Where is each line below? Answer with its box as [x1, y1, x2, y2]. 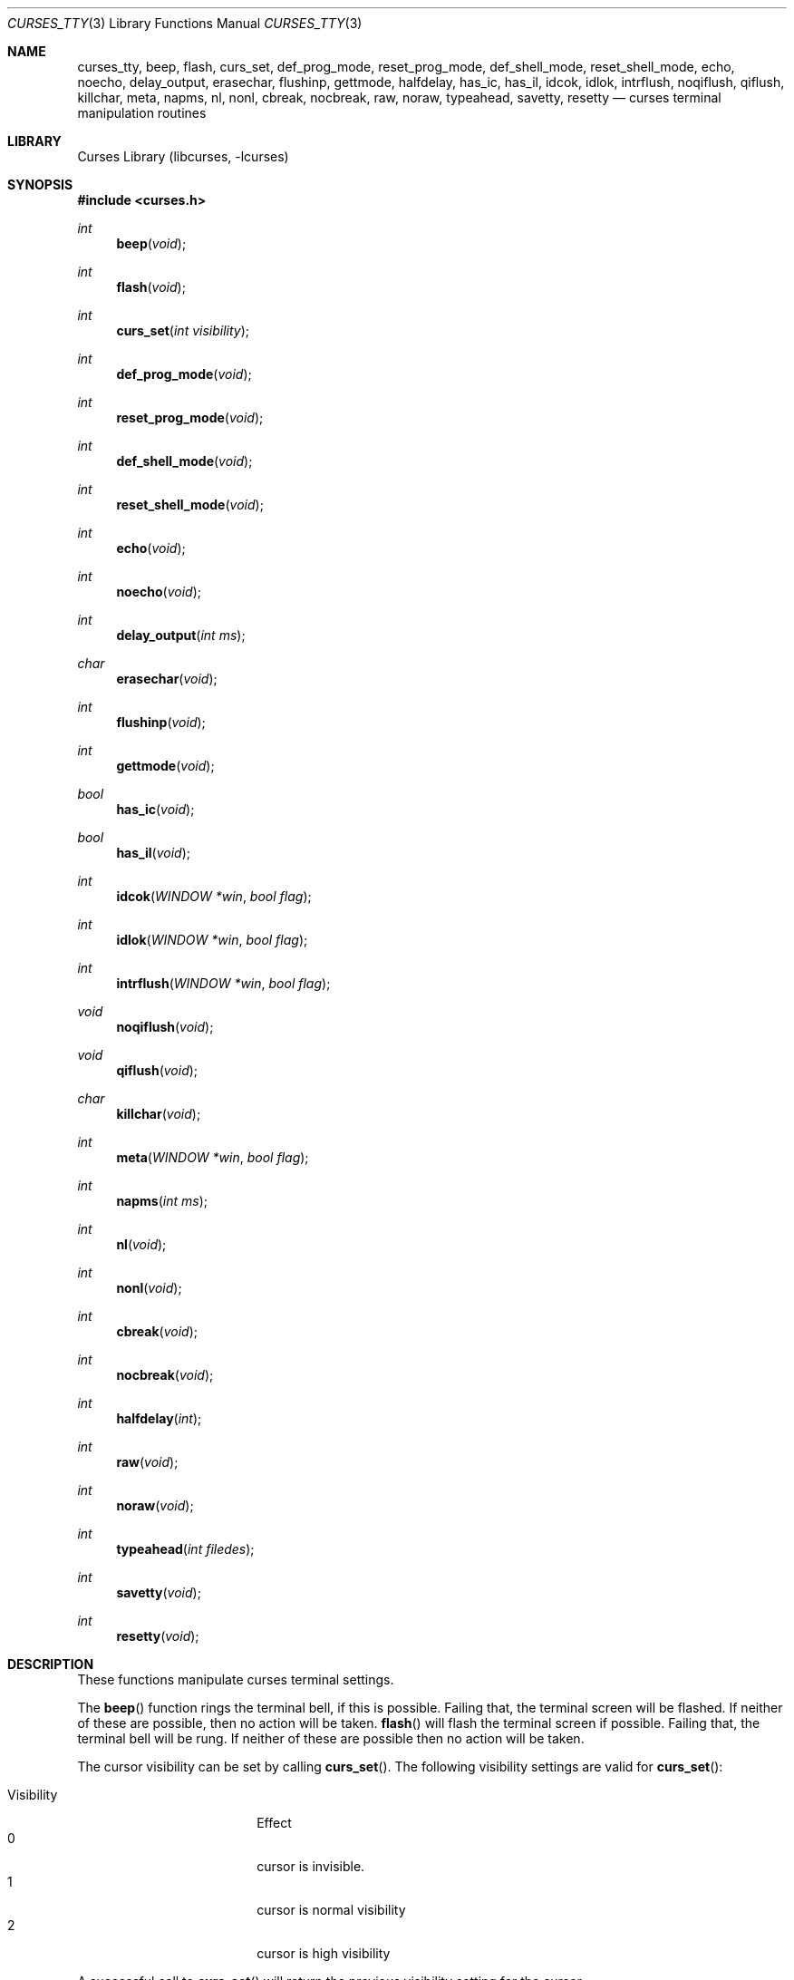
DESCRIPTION [7, 1656, 94, 1672]
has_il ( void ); [116, 845, 190, 860]
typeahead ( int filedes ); [116, 1541, 255, 1557]
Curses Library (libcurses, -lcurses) [77, 149, 289, 164]
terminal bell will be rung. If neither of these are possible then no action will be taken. [77, 1731, 585, 1746]
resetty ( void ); [116, 1628, 199, 1644]
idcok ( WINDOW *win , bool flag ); [116, 888, 312, 904]
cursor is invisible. [257, 1859, 365, 1874]
